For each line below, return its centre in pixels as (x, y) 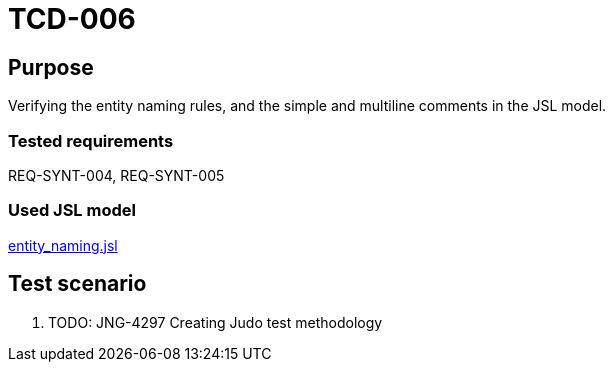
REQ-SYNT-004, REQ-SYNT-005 (116, 175)
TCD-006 (72, 19)
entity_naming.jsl (63, 245)
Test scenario (77, 284)
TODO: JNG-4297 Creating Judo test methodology (215, 322)
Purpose (51, 67)
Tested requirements (91, 140)
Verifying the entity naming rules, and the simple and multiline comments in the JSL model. (307, 106)
